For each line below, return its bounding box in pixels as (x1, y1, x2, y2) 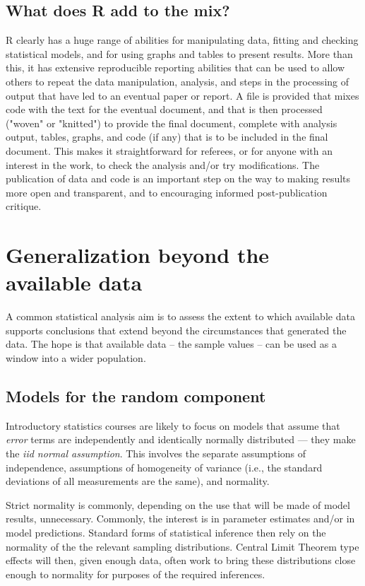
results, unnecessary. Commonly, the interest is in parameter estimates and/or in (6, 511, 355, 526)
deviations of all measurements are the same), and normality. (6, 474, 270, 488)
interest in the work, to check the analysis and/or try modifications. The (6, 157, 320, 172)
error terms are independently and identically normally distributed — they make (6, 432, 356, 447)
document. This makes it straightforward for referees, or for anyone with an (6, 143, 333, 158)
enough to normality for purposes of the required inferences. (6, 566, 265, 581)
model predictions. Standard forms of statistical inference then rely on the (6, 525, 326, 539)
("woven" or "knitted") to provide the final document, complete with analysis (6, 115, 337, 130)
